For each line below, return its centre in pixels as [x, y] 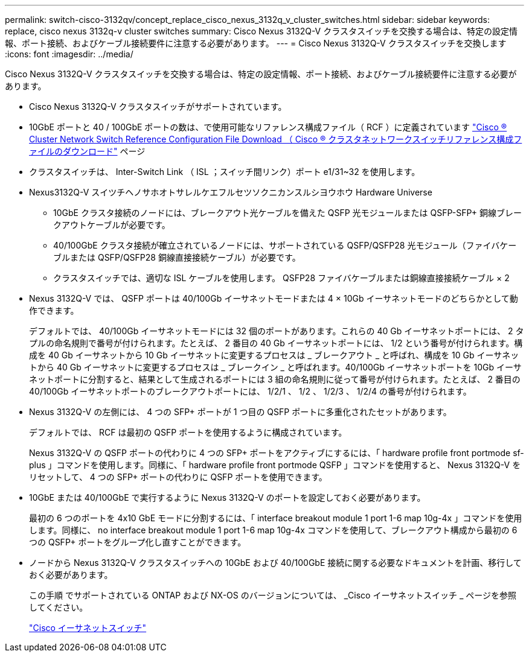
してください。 [59, 607]
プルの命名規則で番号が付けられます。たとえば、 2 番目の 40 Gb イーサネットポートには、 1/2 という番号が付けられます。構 [276, 343]
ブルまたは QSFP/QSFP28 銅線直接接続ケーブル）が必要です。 [177, 257]
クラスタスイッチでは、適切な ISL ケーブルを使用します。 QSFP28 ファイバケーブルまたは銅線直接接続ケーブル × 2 [281, 278]
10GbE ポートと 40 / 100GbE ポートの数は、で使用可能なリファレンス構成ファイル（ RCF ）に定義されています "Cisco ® [268, 127]
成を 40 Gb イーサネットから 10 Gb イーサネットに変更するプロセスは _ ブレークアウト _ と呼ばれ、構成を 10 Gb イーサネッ [274, 355]
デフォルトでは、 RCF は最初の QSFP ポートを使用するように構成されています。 [188, 432]
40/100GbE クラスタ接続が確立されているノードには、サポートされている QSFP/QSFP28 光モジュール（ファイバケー [285, 245]
